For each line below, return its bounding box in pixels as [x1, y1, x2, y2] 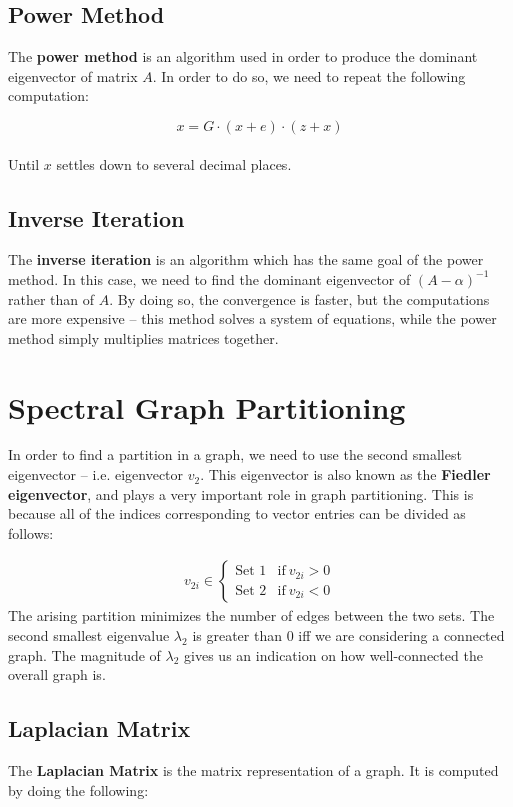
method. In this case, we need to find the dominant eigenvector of [8, 268, 411, 289]
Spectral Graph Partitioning [8, 386, 406, 427]
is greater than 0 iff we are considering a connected [192, 625, 505, 646]
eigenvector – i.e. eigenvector [8, 464, 184, 485]
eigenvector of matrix [8, 65, 138, 86]
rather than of [8, 288, 95, 309]
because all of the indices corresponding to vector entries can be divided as [8, 503, 466, 524]
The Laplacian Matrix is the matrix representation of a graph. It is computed [8, 760, 499, 781]
